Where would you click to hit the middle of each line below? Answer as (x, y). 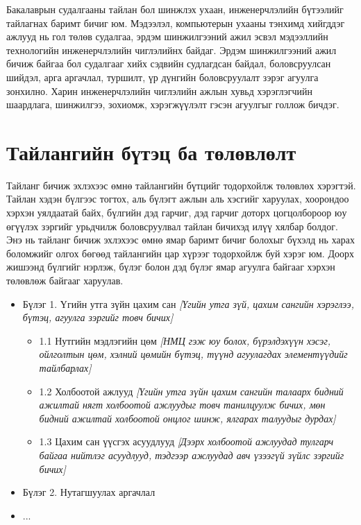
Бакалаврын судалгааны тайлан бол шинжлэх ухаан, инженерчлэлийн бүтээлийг (175, 9)
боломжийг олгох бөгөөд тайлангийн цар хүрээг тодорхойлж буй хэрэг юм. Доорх (180, 253)
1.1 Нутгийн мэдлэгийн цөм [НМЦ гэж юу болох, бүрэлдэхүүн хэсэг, (185, 340)
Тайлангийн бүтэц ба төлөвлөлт (151, 152)
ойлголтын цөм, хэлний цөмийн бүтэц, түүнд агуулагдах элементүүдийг (193, 354)
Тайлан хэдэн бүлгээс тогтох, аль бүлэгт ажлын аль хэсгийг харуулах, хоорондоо (178, 199)
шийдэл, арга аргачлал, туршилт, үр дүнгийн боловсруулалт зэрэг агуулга (162, 77)
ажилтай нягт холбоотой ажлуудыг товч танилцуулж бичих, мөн (182, 405)
